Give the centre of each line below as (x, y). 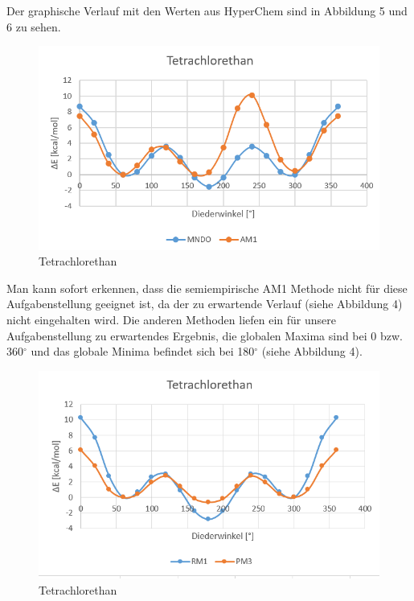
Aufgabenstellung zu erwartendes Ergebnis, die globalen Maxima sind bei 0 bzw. (205, 335)
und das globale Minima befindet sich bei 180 (143, 351)
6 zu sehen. (34, 26)
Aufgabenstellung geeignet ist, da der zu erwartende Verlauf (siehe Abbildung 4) (205, 304)
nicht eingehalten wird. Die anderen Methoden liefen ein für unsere (171, 319)
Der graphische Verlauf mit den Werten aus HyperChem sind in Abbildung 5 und (207, 10)
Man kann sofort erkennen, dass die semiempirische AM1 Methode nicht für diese (207, 288)
